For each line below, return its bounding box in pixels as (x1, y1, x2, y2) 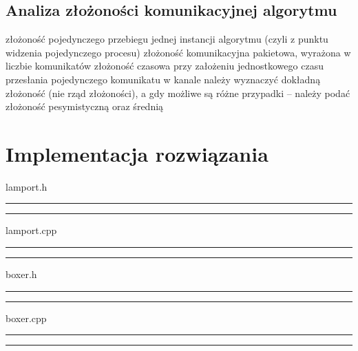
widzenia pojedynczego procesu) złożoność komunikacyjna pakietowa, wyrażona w (6, 45, 351, 59)
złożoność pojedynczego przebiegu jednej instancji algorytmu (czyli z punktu (6, 32, 328, 46)
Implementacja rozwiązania (6, 139, 268, 167)
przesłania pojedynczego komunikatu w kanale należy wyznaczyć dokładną (6, 72, 321, 86)
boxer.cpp (6, 310, 47, 325)
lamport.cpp (6, 223, 57, 237)
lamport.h (6, 179, 48, 193)
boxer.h (6, 267, 37, 281)
